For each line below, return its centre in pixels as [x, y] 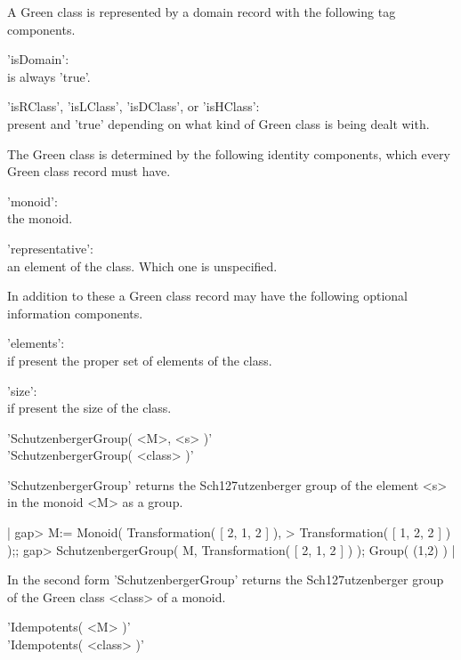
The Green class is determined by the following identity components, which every [229, 153]
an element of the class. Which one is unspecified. [142, 266]
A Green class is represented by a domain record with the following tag [202, 12]
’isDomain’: [38, 59]
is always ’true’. [49, 76]
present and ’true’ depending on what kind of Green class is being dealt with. [218, 123]
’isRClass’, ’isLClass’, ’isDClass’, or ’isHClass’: [133, 106]
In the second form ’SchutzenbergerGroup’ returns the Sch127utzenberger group [226, 580]
